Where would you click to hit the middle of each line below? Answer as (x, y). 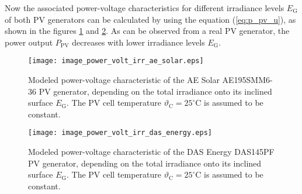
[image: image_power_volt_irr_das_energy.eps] (120, 133)
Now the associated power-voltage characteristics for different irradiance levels (145, 8)
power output (29, 42)
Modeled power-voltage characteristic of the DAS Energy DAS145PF (151, 152)
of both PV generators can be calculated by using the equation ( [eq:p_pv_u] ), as (150, 19)
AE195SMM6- (247, 80)
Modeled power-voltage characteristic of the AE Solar (124, 80)
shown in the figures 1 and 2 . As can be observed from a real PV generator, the (147, 31)
